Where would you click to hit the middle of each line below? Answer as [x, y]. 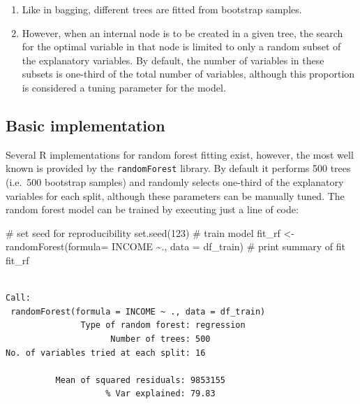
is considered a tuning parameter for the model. [124, 87]
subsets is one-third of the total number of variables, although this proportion [188, 74]
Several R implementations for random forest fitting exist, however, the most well [180, 154]
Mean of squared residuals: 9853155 [140, 380]
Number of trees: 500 [160, 339]
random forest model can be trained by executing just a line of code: [152, 209]
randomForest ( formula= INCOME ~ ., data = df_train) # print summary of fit [176, 246]
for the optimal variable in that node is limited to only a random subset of [181, 46]
